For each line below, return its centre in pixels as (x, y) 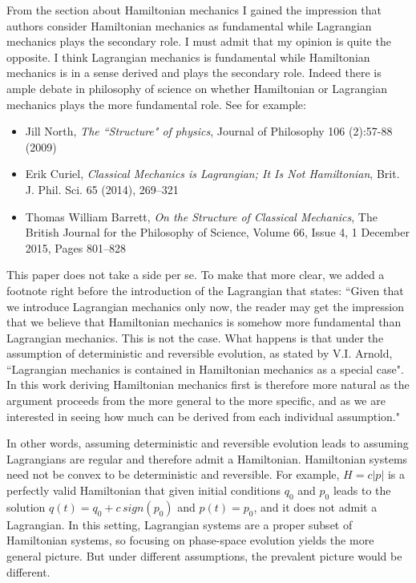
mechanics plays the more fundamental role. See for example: (156, 104)
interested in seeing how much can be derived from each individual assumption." (203, 416)
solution (26, 506)
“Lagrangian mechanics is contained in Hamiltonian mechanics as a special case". (205, 368)
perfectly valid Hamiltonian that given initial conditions (144, 490)
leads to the (362, 490)
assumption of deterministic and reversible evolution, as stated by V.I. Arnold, (200, 353)
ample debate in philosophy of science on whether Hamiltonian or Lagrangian (197, 88)
